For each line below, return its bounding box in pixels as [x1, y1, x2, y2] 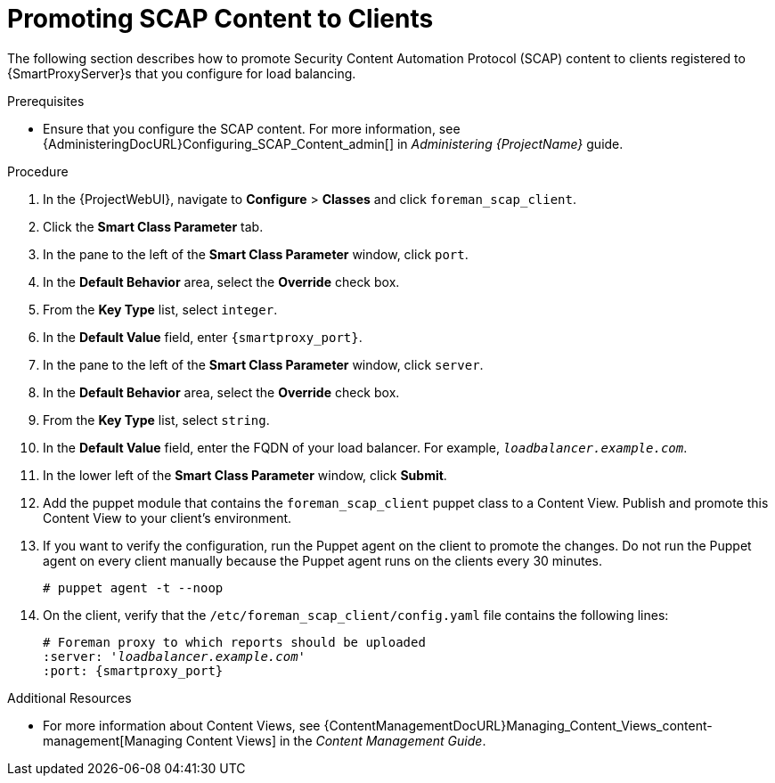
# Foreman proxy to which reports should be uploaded [43, 634, 426, 649]
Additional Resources [7, 689, 132, 706]
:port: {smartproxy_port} [43, 663, 224, 678]
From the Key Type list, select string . [43, 412, 270, 428]
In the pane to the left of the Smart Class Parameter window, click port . [43, 246, 469, 262]
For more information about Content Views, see [43, 717, 321, 733]
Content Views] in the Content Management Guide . [185, 732, 486, 748]
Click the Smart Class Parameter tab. [43, 218, 264, 234]
